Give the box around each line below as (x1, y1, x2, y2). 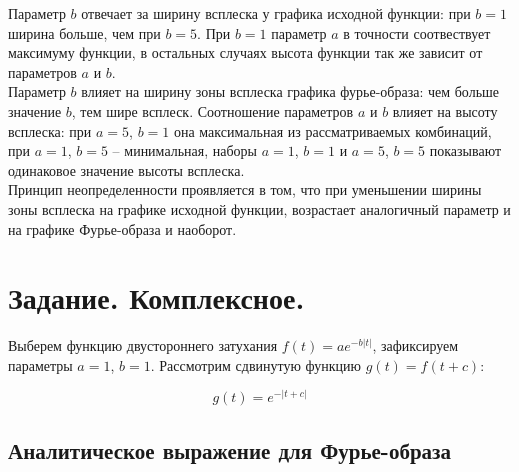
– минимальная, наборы (112, 140, 258, 161)
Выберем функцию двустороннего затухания (8, 335, 278, 356)
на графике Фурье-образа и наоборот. (8, 218, 237, 239)
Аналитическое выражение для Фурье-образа (8, 434, 452, 465)
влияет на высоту (392, 100, 498, 121)
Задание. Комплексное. (8, 277, 305, 318)
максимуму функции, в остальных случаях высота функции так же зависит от (8, 42, 483, 63)
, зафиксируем (372, 335, 459, 356)
